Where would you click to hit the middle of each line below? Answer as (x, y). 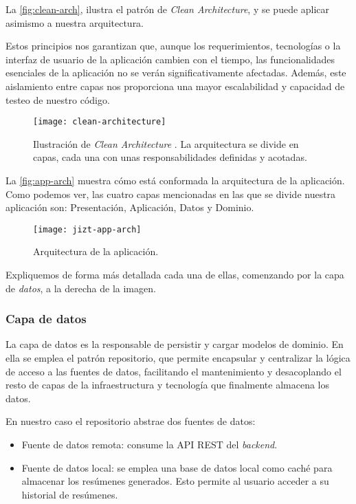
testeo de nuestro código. (58, 99)
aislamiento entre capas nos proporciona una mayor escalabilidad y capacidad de (175, 86)
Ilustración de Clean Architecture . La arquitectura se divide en (166, 143)
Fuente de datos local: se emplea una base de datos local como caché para (177, 467)
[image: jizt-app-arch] (87, 229)
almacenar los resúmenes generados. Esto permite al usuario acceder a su (175, 481)
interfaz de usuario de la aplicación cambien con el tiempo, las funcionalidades (170, 59)
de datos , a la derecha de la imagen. (81, 288)
